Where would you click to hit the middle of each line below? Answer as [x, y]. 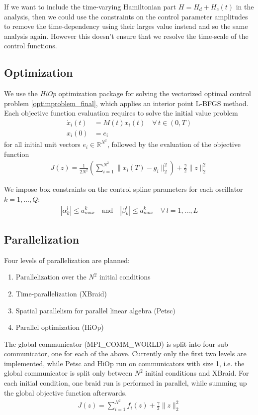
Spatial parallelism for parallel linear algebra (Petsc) [95, 310]
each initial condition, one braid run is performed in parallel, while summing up [126, 383]
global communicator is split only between [68, 373]
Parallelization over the [51, 277]
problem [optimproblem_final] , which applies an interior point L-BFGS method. [126, 103]
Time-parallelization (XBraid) [61, 293]
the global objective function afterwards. [66, 392]
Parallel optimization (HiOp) [60, 327]
